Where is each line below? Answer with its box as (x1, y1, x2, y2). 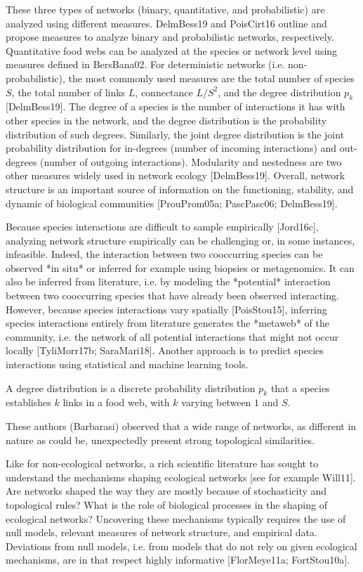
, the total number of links (11, 84, 126, 99)
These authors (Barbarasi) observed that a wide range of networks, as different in (6, 419, 357, 434)
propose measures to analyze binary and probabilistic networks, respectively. (6, 30, 334, 44)
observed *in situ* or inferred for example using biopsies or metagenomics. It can (6, 260, 355, 275)
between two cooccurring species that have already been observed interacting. (6, 288, 339, 303)
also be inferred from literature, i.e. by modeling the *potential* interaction (6, 274, 331, 289)
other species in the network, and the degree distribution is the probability (6, 112, 327, 127)
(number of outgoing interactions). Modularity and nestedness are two (40, 154, 342, 169)
